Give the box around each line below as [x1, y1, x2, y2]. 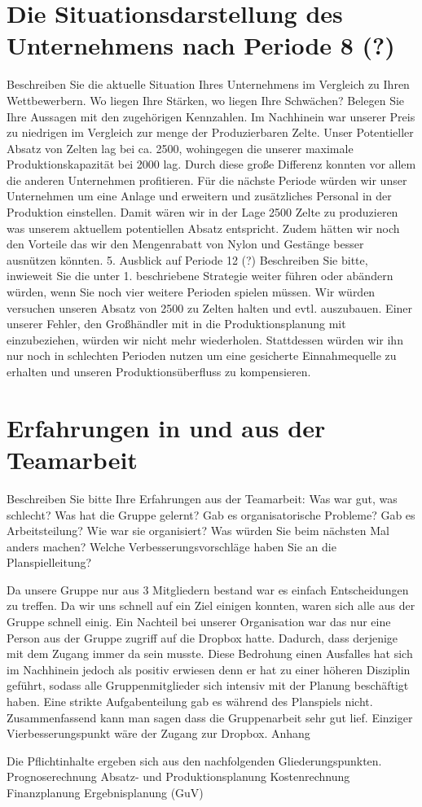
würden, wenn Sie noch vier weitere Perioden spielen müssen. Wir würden [7, 283, 376, 300]
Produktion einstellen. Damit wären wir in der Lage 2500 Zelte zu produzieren [7, 204, 398, 221]
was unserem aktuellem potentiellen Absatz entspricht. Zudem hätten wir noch [7, 219, 400, 236]
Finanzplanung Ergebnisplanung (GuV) [7, 784, 204, 800]
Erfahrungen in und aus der [7, 410, 326, 444]
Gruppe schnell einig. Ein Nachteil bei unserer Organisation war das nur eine [7, 613, 391, 630]
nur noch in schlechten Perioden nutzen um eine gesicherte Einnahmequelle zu [7, 347, 397, 364]
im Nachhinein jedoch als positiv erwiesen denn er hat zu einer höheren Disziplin [7, 660, 411, 678]
